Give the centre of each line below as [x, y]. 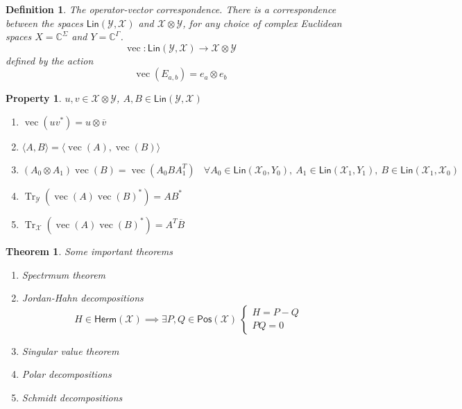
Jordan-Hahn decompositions [83, 298]
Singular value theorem [70, 350]
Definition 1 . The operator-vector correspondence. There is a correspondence [171, 9]
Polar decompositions [67, 374]
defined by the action [50, 60]
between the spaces [44, 23]
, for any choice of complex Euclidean [262, 23]
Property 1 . [34, 98]
